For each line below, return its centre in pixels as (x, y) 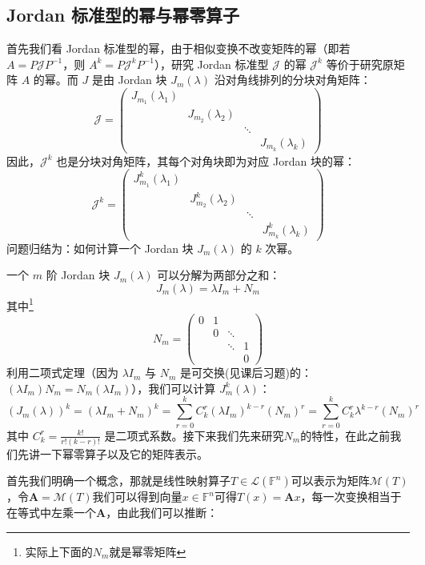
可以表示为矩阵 (330, 481)
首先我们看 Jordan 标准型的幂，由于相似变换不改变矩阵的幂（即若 (178, 48)
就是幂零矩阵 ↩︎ (148, 551)
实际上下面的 (59, 551)
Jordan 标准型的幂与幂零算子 (123, 15)
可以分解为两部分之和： (219, 275)
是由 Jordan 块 (129, 80)
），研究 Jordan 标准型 (211, 64)
